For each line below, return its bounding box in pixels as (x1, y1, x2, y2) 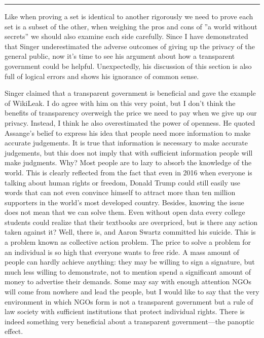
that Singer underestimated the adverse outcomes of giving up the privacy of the (5, 41, 255, 51)
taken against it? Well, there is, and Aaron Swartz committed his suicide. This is (5, 227, 256, 237)
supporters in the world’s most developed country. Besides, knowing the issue (5, 197, 244, 207)
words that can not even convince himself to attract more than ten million (5, 187, 236, 198)
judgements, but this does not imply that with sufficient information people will (5, 147, 253, 158)
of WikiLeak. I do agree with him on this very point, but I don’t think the (5, 97, 236, 108)
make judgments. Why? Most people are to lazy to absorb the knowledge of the (5, 157, 252, 168)
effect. (5, 326, 23, 336)
